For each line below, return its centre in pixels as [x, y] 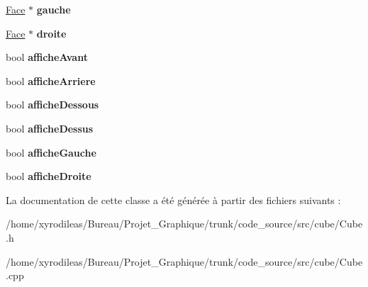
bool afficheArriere [51, 80]
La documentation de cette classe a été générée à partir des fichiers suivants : [173, 199]
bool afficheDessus [50, 128]
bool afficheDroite [49, 176]
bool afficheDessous [52, 105]
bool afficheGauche [51, 152]
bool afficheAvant [47, 57]
